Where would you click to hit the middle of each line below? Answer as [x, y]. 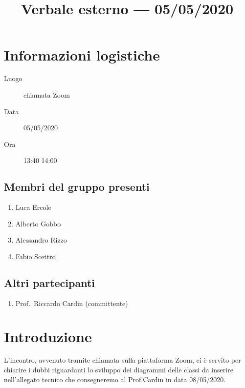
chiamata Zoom [47, 94]
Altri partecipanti [50, 282]
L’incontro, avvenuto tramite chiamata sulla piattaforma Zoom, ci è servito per [122, 360]
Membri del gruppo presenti [77, 187]
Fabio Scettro [35, 256]
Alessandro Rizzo [41, 240]
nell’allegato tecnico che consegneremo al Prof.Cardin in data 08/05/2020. [115, 379]
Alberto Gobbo [38, 223]
